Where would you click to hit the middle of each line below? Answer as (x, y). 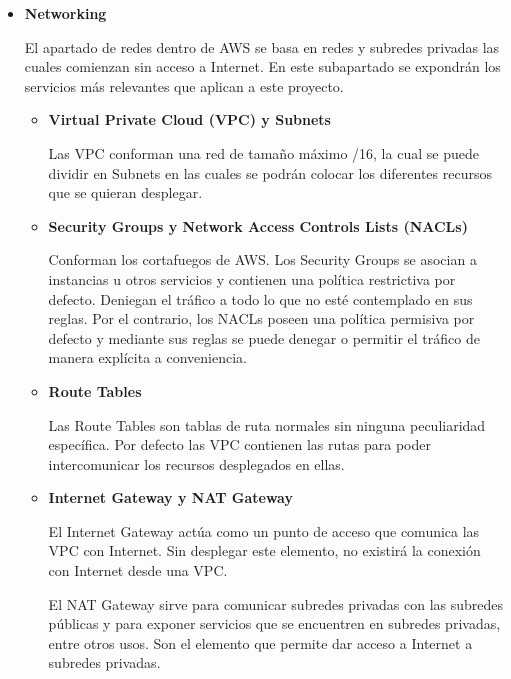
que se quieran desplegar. (125, 192)
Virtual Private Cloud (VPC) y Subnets (189, 119)
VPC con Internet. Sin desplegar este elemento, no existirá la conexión (264, 550)
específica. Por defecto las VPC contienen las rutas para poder (239, 444)
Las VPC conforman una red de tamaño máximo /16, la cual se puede (263, 152)
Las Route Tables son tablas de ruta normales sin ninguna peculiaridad (267, 424)
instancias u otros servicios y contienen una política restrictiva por (252, 278)
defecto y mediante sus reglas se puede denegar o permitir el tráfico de (264, 337)
